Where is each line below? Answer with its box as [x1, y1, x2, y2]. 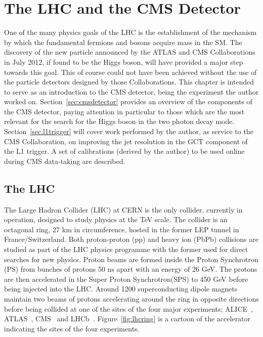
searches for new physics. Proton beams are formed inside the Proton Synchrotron [4, 254, 258, 264]
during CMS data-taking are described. [4, 155, 125, 166]
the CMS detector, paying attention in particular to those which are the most [4, 106, 245, 116]
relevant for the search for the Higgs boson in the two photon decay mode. [4, 116, 235, 127]
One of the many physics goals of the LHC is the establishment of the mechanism [4, 27, 257, 37]
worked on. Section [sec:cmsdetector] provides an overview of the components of [4, 96, 252, 107]
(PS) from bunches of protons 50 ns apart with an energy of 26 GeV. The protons [4, 264, 257, 274]
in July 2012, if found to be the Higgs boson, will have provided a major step [4, 56, 243, 67]
